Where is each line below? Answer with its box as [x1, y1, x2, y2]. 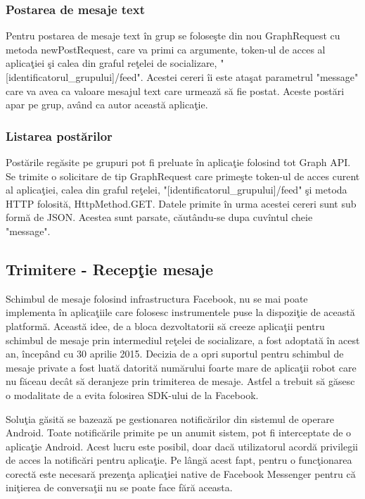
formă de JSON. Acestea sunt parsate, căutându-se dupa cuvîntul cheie [6, 210, 313, 225]
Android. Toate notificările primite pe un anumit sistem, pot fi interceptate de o [6, 425, 352, 440]
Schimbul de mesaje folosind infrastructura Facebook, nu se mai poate [6, 291, 308, 305]
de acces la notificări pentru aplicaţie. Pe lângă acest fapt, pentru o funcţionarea [6, 453, 352, 467]
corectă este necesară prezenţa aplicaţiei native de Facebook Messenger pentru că [6, 466, 356, 481]
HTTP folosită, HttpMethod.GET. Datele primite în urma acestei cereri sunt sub [6, 196, 357, 210]
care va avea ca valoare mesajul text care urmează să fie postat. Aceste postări [6, 83, 345, 98]
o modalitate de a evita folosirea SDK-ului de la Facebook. [6, 387, 259, 402]
